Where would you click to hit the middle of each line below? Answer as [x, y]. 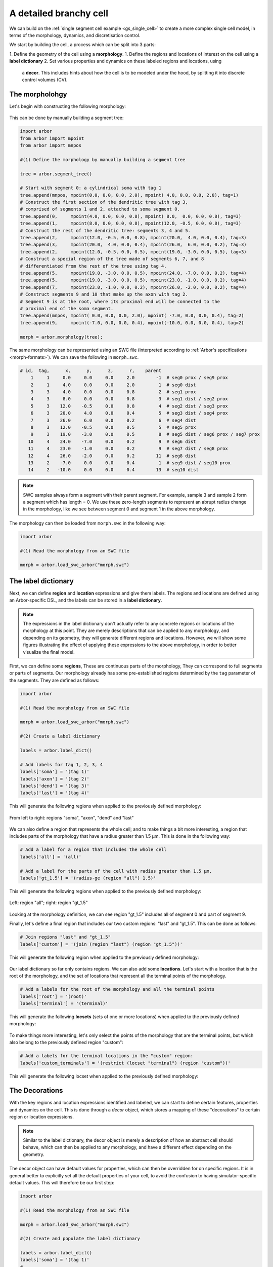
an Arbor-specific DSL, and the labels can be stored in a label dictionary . [86, 600]
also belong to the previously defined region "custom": [66, 1042]
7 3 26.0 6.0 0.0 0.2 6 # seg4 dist [113, 420]
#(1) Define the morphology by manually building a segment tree [103, 159]
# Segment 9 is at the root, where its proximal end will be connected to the [120, 301]
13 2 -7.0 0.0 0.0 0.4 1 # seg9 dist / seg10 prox [129, 463]
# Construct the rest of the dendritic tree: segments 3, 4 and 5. [105, 230]
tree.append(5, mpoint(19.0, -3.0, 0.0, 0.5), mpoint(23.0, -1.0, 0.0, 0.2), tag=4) [133, 280]
